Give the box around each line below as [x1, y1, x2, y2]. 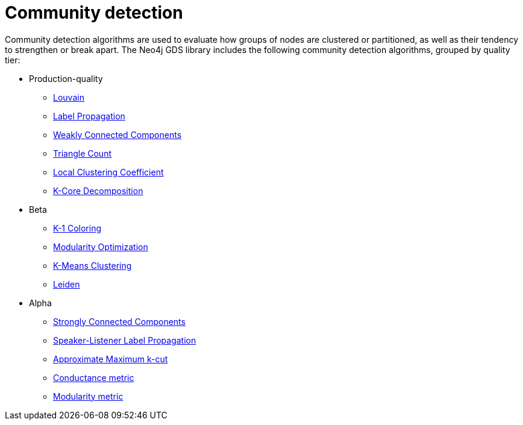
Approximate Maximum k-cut [53, 353, 168, 364]
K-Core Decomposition [53, 185, 143, 196]
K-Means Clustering [53, 260, 132, 271]
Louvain [53, 92, 84, 102]
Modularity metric [53, 391, 124, 401]
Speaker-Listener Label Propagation [53, 335, 196, 345]
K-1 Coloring [53, 222, 102, 233]
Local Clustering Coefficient [53, 166, 164, 177]
